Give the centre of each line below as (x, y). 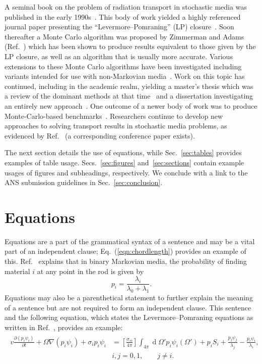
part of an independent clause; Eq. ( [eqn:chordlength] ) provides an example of (125, 251)
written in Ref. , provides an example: (64, 327)
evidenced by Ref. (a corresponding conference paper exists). (100, 135)
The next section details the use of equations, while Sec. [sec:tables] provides (123, 152)
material (17, 271)
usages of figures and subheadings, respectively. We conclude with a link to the (126, 172)
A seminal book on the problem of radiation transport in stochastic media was (126, 7)
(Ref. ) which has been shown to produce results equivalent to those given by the (130, 46)
